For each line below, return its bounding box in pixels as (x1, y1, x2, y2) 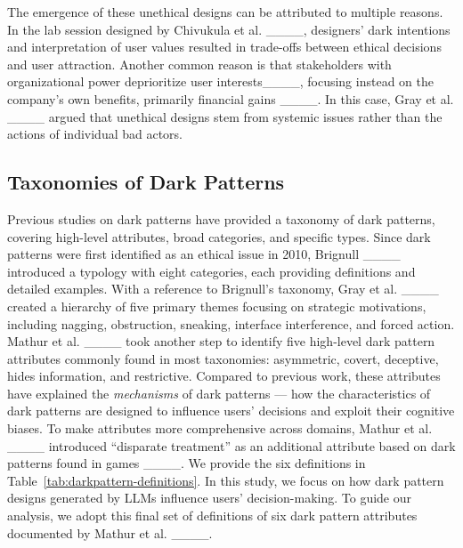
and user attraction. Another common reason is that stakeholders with (7, 54, 392, 73)
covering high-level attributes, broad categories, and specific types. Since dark (7, 227, 431, 246)
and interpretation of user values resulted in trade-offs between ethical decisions (7, 37, 442, 56)
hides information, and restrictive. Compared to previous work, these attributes (7, 367, 441, 385)
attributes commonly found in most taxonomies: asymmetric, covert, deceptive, (7, 349, 439, 367)
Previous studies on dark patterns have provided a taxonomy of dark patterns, (7, 209, 435, 228)
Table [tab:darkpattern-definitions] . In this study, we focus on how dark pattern (7, 471, 444, 489)
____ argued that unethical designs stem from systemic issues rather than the (7, 107, 443, 125)
